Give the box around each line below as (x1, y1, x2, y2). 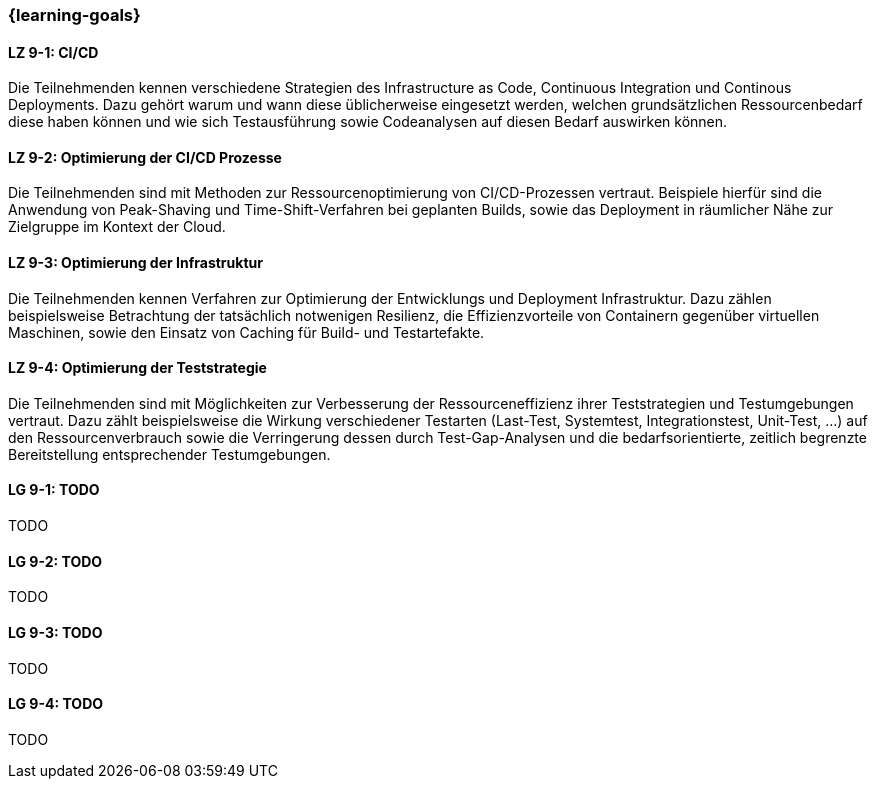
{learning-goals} (8, 5, 141, 25)
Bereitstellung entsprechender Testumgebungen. (8, 445, 331, 463)
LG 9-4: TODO (8, 695, 104, 713)
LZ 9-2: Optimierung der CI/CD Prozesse (8, 148, 282, 166)
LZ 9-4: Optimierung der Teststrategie (8, 359, 267, 377)
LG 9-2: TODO (8, 552, 103, 570)
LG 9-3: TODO (8, 623, 103, 641)
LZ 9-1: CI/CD (8, 43, 99, 61)
